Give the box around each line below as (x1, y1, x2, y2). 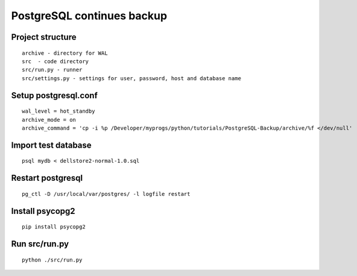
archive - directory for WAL (22, 49, 108, 57)
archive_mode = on (22, 116, 77, 123)
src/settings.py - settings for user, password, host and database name (22, 75, 241, 81)
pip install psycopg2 (22, 224, 86, 230)
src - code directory (22, 58, 89, 64)
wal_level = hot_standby (22, 108, 95, 114)
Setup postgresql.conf (11, 90, 98, 101)
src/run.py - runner (22, 66, 83, 74)
